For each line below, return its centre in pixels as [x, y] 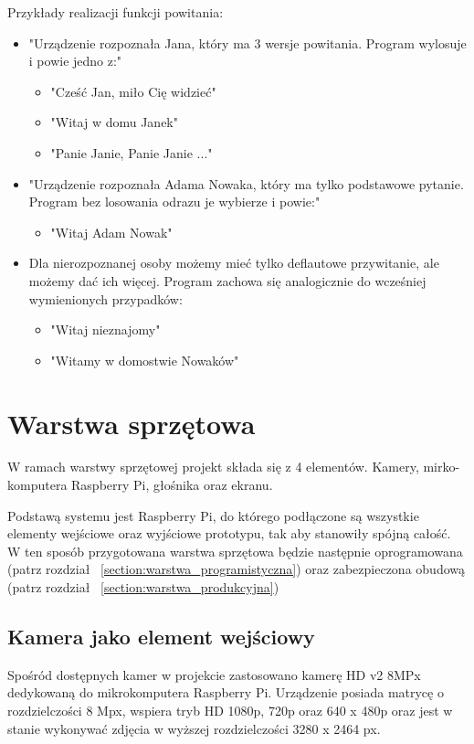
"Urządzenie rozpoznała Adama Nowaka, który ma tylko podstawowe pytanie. [246, 183]
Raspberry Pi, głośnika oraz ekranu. [172, 485]
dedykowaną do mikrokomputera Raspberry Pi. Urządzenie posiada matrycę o [226, 692]
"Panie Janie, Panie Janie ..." [132, 152]
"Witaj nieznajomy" [105, 329]
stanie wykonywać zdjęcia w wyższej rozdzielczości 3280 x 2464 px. [194, 728]
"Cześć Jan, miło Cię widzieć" [133, 91]
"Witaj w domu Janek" [114, 122]
